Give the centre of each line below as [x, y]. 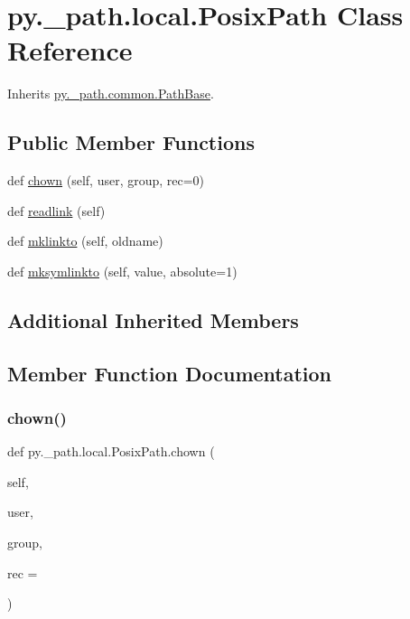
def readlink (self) [56, 210]
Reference [70, 50]
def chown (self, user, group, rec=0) [106, 180]
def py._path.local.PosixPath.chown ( [111, 451]
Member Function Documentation [170, 373]
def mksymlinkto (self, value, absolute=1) [122, 271]
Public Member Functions [131, 142]
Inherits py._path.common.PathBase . [111, 94]
